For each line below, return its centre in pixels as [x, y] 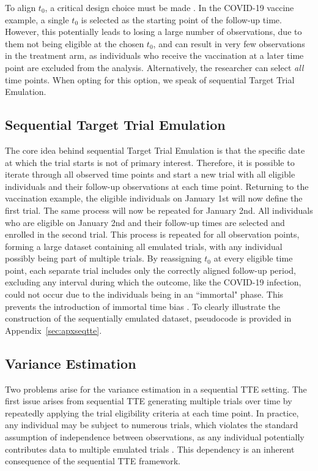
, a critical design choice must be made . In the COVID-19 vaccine [169, 7]
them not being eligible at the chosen [75, 43]
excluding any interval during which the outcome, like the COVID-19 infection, [153, 282]
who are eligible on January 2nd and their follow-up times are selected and [145, 222]
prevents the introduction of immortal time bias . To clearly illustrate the [142, 306]
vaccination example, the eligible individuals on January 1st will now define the [154, 198]
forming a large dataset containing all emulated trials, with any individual [144, 246]
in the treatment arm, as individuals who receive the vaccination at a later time [154, 55]
